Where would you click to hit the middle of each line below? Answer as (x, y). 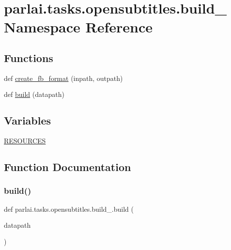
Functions (29, 57)
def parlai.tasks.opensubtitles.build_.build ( (69, 209)
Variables (28, 120)
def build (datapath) (34, 94)
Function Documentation (68, 167)
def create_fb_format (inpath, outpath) (63, 78)
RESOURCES (25, 141)
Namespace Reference (78, 27)
